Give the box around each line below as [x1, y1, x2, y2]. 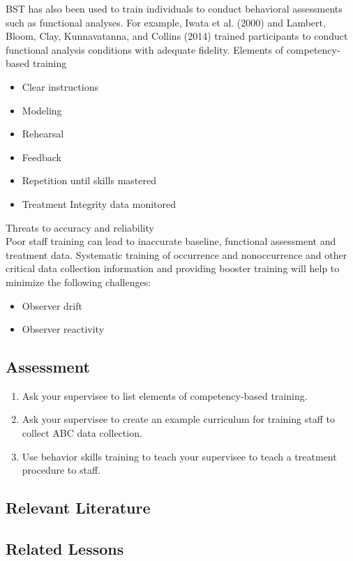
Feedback [22, 149, 61, 164]
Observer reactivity [22, 322, 105, 336]
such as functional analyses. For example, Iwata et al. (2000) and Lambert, [6, 15, 326, 29]
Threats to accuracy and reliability [6, 220, 154, 234]
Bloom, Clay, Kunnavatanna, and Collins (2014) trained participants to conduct [6, 29, 348, 43]
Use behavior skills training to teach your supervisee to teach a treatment [22, 449, 337, 463]
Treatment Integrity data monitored [22, 196, 176, 211]
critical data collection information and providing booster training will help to [6, 261, 340, 276]
